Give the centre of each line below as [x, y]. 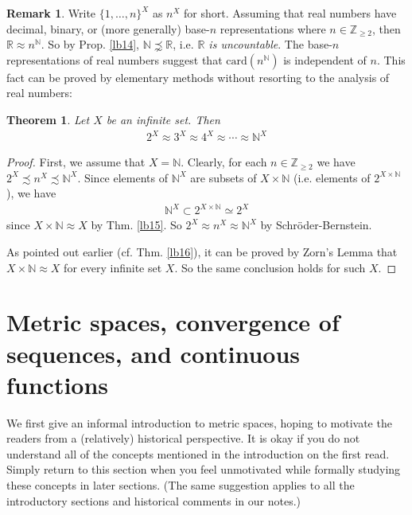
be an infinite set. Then [163, 119]
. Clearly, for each [224, 162]
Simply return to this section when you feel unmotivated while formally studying [204, 469]
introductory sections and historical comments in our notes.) [154, 500]
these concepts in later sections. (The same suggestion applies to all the [181, 485]
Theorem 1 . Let [48, 119]
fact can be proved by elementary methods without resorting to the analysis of [198, 77]
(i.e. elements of [332, 177]
